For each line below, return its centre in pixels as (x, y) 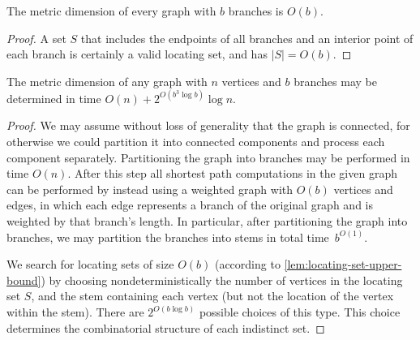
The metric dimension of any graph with (107, 81)
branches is (256, 11)
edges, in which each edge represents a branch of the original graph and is (190, 205)
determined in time (54, 98)
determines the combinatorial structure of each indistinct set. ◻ (166, 327)
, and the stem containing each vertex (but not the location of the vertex (212, 296)
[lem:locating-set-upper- (343, 264)
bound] (24, 280)
